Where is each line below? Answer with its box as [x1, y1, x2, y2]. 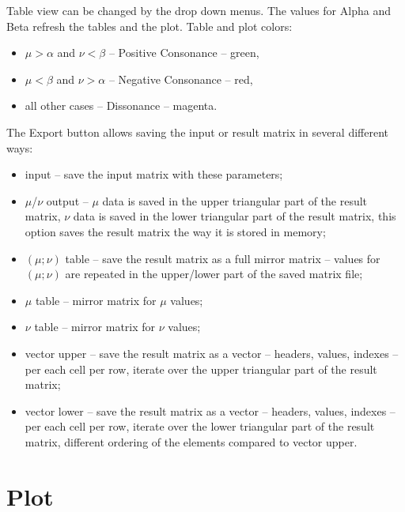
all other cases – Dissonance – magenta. [25, 97, 218, 114]
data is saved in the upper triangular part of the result [102, 192, 368, 209]
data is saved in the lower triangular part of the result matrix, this [73, 208, 396, 224]
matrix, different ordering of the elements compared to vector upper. [25, 433, 358, 450]
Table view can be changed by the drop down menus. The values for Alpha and [6, 2, 391, 18]
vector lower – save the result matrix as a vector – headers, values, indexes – [25, 402, 396, 419]
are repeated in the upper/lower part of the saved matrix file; [65, 265, 363, 282]
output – [46, 192, 89, 209]
